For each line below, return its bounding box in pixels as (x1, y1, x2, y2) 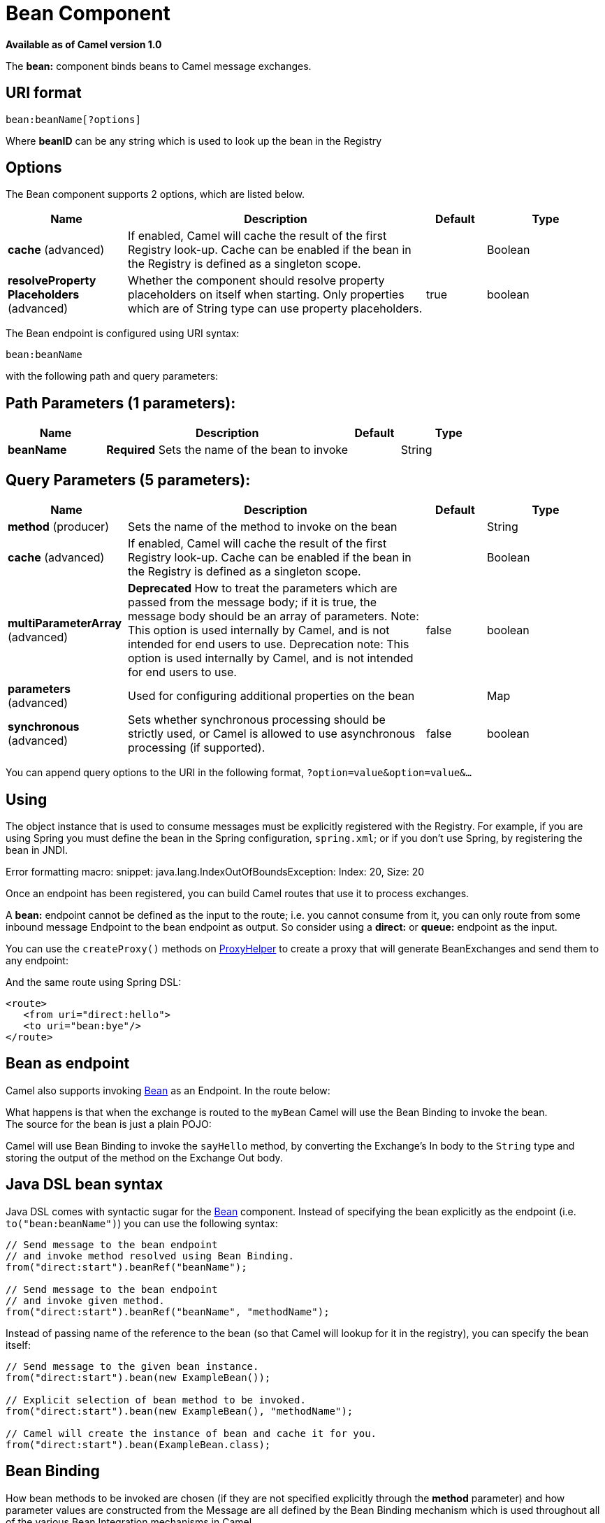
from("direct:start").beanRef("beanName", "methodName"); (6, 1306, 330, 1317)
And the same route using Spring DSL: (6, 975, 182, 988)
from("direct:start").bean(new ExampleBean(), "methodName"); (6, 1405, 353, 1417)
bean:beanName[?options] (6, 113, 141, 125)
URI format (6, 84, 82, 102)
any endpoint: (6, 954, 68, 966)
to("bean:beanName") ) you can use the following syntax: (6, 1217, 278, 1229)
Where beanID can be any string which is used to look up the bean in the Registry (6, 134, 382, 147)
